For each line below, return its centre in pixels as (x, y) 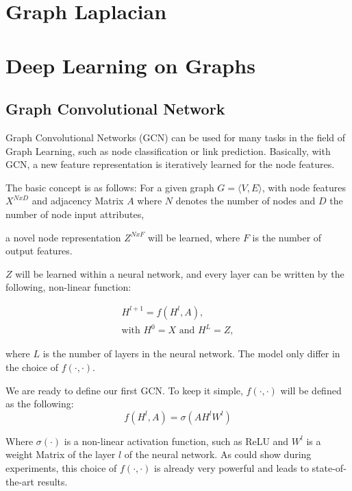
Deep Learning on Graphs (130, 65)
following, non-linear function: (68, 287)
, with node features (304, 187)
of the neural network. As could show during (218, 454)
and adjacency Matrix (78, 201)
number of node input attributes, (75, 214)
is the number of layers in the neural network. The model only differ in (191, 354)
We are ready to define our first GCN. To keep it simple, (124, 390)
